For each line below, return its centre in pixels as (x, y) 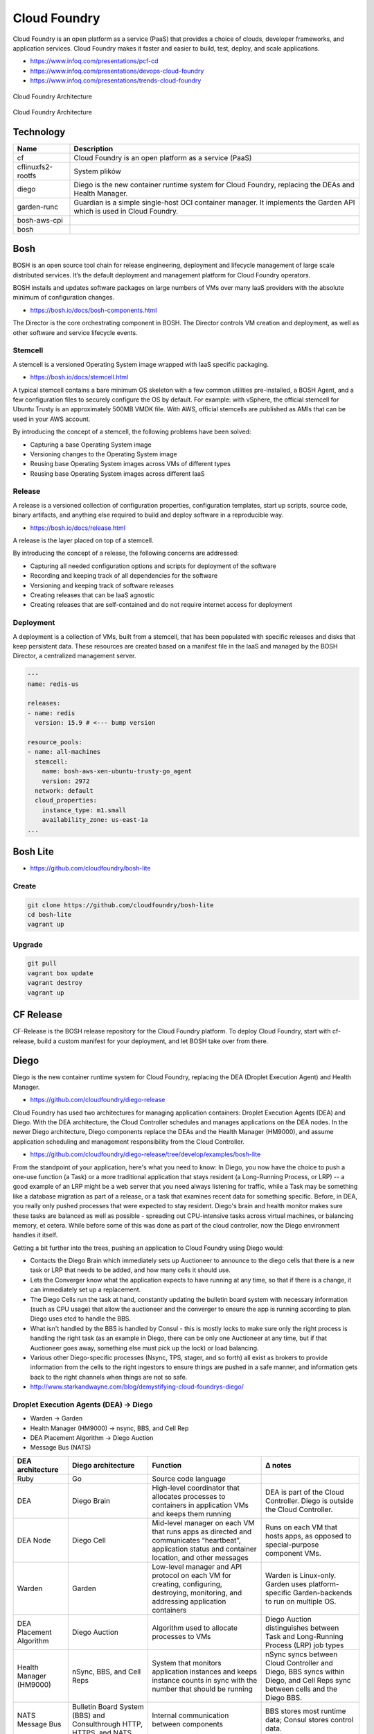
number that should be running (202, 1689)
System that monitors (187, 1663)
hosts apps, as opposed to (309, 1536)
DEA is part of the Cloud (305, 1492)
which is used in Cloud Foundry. (126, 211)
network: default (64, 790)
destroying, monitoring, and (197, 1593)
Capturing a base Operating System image (91, 445)
